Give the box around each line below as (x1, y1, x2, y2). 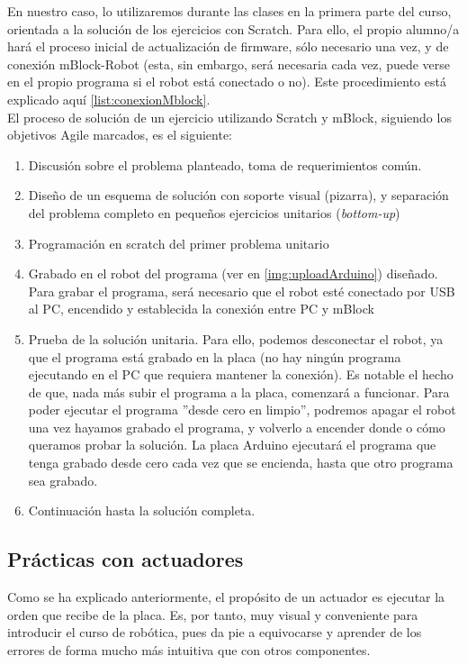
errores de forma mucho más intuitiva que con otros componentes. (7, 640, 371, 659)
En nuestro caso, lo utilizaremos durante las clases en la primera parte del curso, (7, 2, 452, 20)
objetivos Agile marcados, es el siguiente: (7, 125, 232, 144)
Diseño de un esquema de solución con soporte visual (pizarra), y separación (28, 186, 449, 205)
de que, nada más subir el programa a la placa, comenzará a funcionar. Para (28, 382, 450, 401)
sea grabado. (28, 470, 98, 489)
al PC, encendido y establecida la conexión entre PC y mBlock (28, 299, 374, 318)
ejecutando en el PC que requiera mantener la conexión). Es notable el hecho (28, 365, 454, 384)
